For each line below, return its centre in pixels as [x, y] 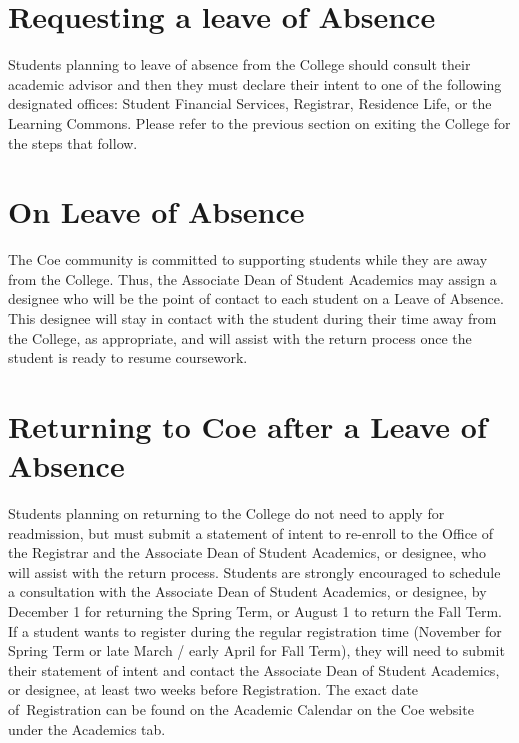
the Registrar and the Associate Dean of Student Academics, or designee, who [247, 552]
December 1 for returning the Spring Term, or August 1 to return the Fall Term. [255, 611]
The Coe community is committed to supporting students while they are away [248, 259]
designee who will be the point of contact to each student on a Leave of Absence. [256, 298]
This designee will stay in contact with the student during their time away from [252, 318]
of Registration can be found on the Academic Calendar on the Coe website [241, 709]
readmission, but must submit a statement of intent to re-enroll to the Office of [251, 532]
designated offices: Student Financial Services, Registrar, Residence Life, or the [250, 103]
